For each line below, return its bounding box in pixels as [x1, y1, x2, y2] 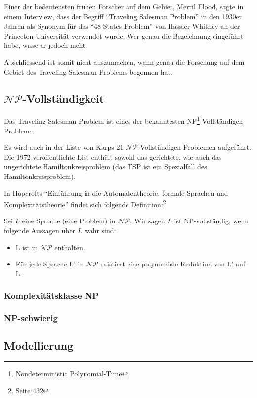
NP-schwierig [4, 312, 58, 324]
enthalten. [54, 242, 85, 252]
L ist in [15, 242, 38, 252]
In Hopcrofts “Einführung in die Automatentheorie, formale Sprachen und [4, 187, 228, 198]
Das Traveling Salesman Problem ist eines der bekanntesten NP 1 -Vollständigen [4, 114, 243, 126]
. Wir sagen [130, 216, 165, 226]
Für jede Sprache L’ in [15, 259, 84, 269]
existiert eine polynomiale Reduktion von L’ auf [100, 259, 245, 269]
